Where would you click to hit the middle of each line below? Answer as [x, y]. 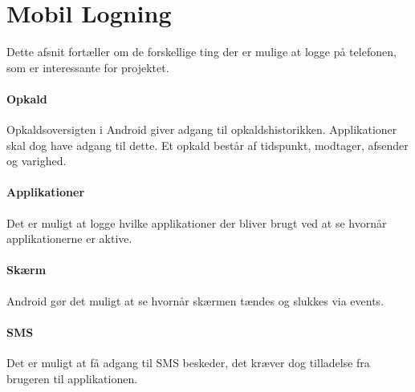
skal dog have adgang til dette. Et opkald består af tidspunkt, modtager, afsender [207, 145]
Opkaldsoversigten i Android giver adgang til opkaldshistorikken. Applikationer [202, 129]
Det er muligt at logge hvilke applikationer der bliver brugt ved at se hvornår [197, 222]
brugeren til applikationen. [72, 378]
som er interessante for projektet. [88, 67]
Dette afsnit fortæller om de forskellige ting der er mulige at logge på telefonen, [201, 52]
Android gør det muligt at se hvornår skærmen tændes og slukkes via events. [195, 300]
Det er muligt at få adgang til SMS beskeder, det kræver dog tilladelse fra [188, 363]
